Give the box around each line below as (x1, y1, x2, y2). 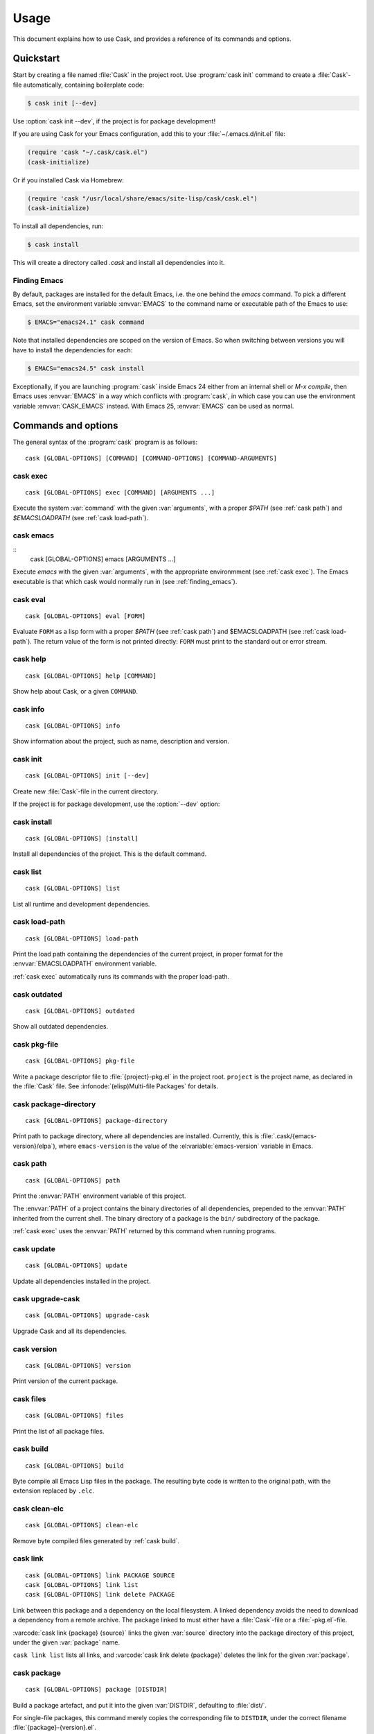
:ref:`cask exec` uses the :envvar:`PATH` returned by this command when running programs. (12, 1227, 276, 1235)
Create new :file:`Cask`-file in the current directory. (12, 787, 159, 796)
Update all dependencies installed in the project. (12, 1277, 151, 1285)
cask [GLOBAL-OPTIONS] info (25, 721, 121, 730)
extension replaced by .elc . (12, 1486, 95, 1495)
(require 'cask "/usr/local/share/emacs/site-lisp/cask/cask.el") (27, 194, 258, 203)
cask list (12, 867, 42, 877)
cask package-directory (12, 1099, 96, 1109)
